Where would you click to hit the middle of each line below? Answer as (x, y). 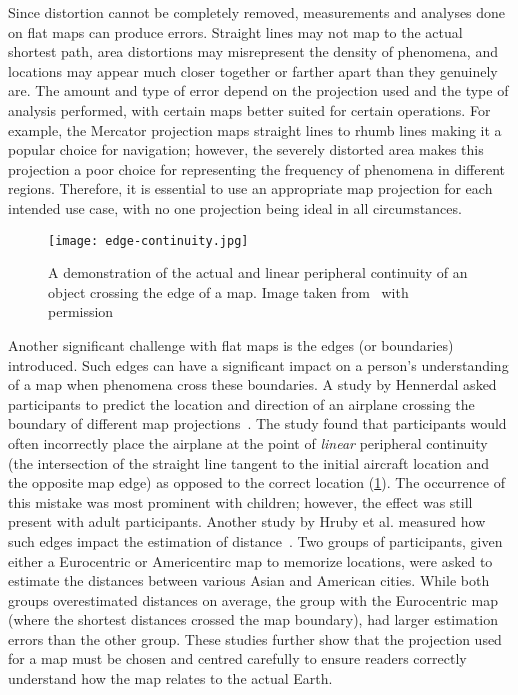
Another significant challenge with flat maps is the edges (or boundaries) (231, 344)
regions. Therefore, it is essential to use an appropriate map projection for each (250, 188)
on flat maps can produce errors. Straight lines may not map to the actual (235, 31)
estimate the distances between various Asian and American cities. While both (249, 580)
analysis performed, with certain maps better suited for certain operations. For (249, 109)
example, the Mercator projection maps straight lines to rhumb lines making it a (255, 129)
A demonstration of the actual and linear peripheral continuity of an (258, 272)
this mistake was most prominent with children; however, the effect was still (240, 501)
